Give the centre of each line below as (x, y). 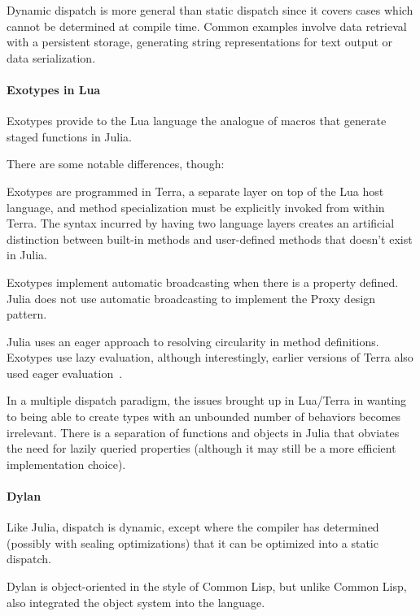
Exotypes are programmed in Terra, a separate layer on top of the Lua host (195, 191)
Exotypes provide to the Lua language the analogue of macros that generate (197, 121)
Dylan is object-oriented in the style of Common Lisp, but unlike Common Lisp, (207, 586)
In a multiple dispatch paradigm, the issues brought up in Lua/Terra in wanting (207, 400)
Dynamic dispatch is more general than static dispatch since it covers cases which (210, 10)
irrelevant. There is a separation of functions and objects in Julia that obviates (203, 432)
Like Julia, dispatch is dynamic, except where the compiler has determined (193, 527)
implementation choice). (66, 464)
